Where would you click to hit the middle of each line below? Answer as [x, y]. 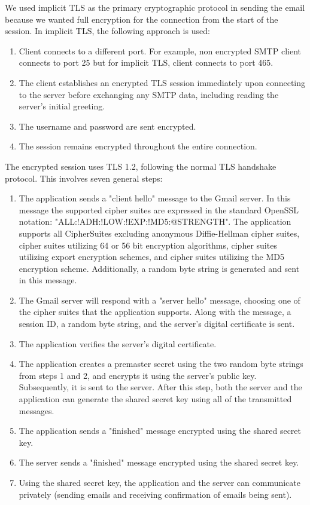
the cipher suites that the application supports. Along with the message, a [155, 312]
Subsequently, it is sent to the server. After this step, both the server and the [160, 387]
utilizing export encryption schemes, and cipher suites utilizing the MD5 [151, 257]
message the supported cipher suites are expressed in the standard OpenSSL [159, 209]
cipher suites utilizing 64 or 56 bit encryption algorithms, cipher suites [148, 245]
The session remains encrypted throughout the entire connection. [138, 146]
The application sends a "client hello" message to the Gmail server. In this [155, 198]
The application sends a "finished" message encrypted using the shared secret [160, 431]
